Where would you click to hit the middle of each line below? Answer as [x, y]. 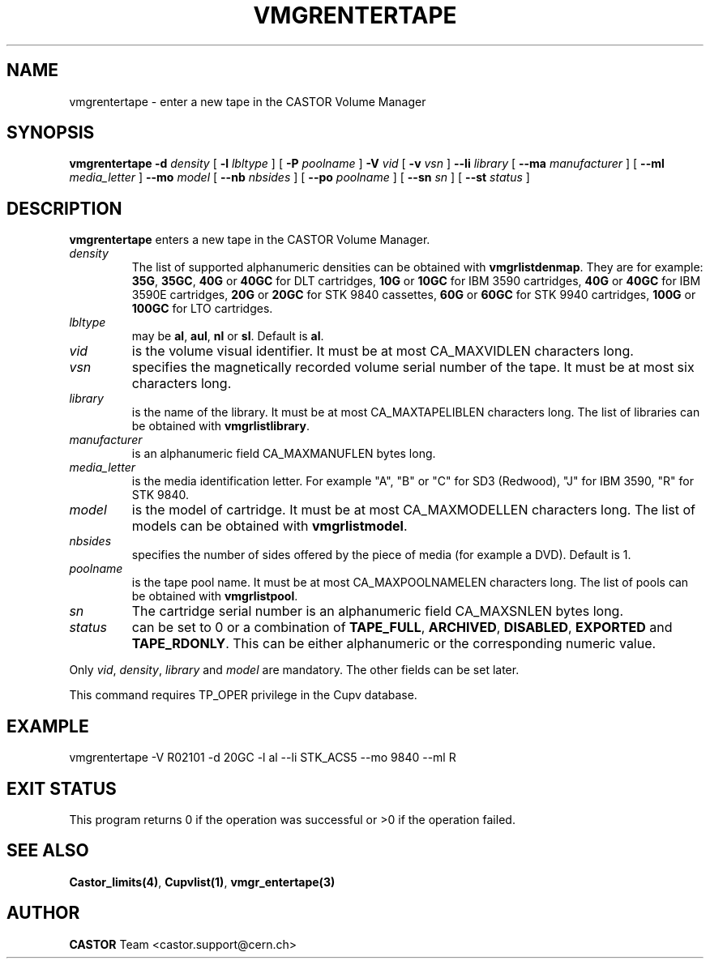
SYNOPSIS [51, 133]
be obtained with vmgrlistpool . [215, 596]
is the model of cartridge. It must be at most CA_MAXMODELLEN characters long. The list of [413, 510]
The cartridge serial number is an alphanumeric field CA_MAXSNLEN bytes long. [377, 611]
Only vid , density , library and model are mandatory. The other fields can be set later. [294, 670]
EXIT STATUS [62, 788]
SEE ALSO [48, 851]
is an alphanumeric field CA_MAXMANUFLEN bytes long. [284, 454]
